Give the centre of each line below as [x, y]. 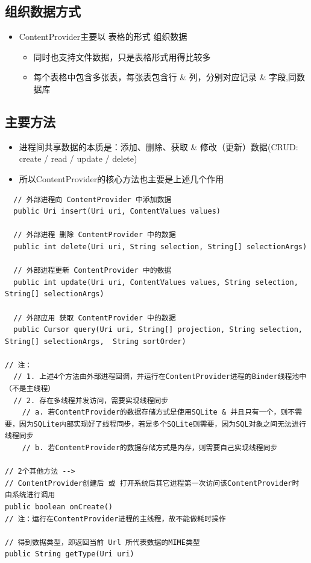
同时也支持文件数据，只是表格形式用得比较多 [122, 56]
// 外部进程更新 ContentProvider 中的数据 [93, 271]
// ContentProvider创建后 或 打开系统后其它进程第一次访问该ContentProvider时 [152, 483]
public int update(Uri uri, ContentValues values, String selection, [156, 282]
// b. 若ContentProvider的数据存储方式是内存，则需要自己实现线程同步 [150, 448]
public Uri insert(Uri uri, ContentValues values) [117, 212]
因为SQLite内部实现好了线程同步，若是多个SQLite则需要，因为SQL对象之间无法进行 [162, 424]
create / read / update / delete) [78, 158]
